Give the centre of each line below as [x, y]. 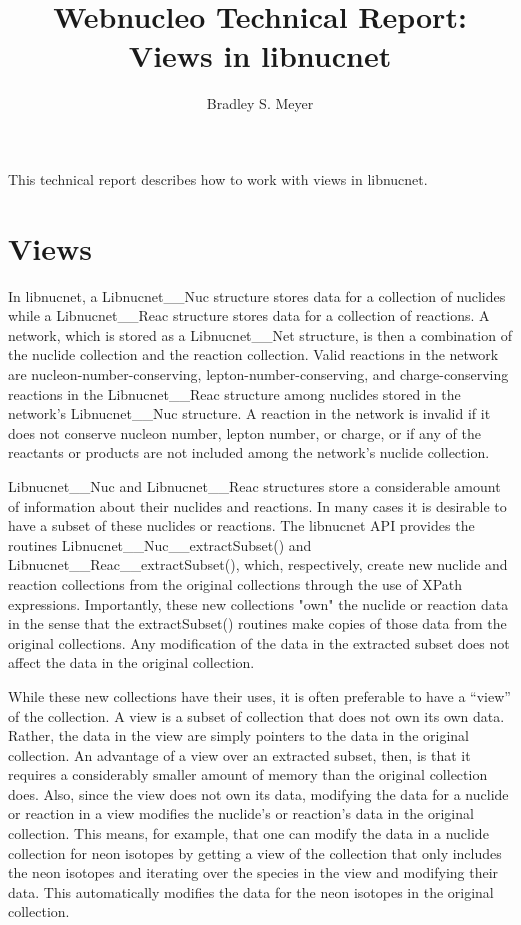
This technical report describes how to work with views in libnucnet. [218, 178]
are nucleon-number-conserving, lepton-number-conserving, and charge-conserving [258, 374]
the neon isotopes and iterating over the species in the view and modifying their [253, 872]
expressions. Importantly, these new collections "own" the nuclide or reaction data [258, 603]
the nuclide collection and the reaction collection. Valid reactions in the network [253, 354]
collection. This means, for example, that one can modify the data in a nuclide [248, 833]
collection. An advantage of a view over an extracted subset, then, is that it [239, 754]
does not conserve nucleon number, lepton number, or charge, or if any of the [244, 432]
